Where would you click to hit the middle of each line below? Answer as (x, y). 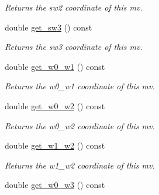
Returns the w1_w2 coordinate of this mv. (80, 165)
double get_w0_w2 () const (55, 105)
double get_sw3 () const (49, 27)
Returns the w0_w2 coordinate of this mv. (80, 125)
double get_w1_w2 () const (55, 145)
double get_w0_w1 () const (55, 66)
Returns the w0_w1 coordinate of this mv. (80, 86)
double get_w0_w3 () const (55, 185)
